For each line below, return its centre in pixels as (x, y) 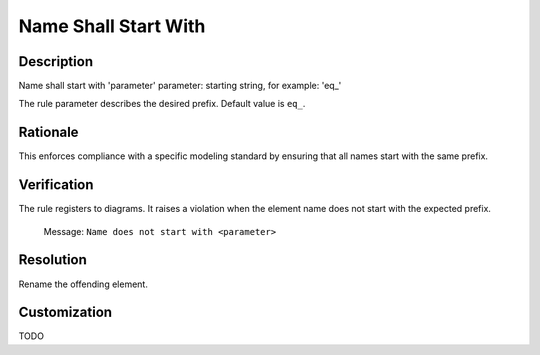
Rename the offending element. (83, 284)
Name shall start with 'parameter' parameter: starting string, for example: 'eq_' (180, 86)
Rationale (48, 132)
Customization (65, 312)
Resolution (52, 260)
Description (56, 61)
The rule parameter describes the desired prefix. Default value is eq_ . (162, 104)
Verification (56, 185)
